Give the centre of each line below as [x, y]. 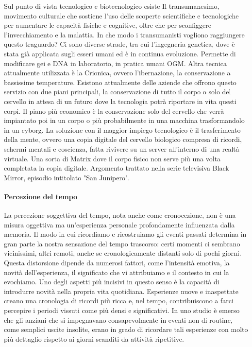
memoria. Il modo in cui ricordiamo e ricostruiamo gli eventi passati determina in [125, 234]
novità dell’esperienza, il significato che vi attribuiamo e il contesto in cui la [117, 272]
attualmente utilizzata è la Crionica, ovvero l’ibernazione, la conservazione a [117, 73]
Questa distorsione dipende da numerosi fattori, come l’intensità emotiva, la [117, 263]
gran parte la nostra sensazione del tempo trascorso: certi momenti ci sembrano [122, 243]
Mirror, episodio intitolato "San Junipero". [67, 177]
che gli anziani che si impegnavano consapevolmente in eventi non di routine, [118, 320]
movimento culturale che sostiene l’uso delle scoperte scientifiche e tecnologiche [121, 15]
